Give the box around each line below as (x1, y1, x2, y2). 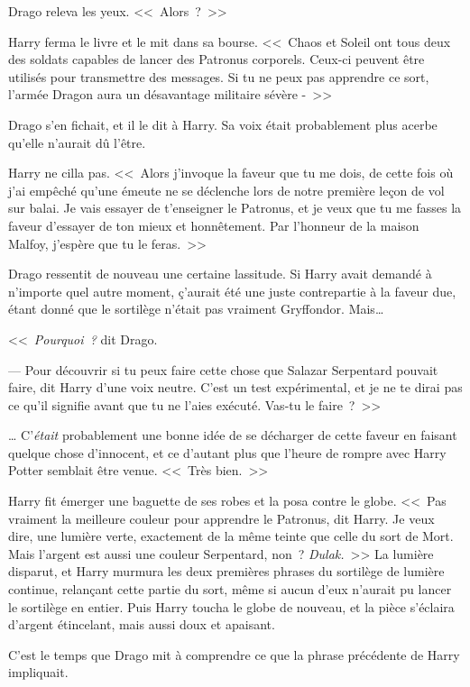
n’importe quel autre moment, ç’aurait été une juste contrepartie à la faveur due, (8, 281, 456, 300)
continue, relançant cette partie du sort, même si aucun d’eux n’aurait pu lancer (8, 580, 452, 599)
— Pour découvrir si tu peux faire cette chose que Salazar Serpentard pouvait (8, 360, 438, 379)
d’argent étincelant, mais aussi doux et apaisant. (8, 615, 275, 634)
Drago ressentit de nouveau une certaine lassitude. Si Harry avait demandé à (8, 264, 432, 283)
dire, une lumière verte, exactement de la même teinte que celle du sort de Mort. (8, 527, 454, 545)
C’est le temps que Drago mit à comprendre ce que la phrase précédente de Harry (8, 645, 460, 664)
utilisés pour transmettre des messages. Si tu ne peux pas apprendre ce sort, (8, 67, 429, 86)
